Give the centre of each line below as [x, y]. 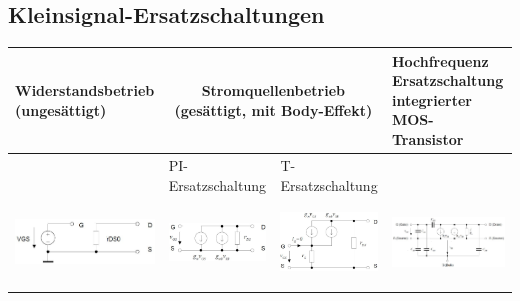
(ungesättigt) [61, 109]
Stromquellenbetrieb [273, 90]
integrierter [431, 99]
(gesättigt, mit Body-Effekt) [273, 109]
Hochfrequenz [440, 60]
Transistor [427, 139]
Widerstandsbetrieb [85, 90]
